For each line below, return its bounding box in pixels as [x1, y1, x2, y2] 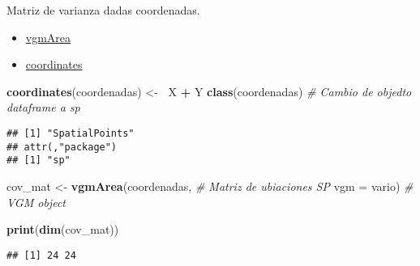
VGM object [6, 193, 66, 210]
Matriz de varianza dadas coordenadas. [6, 2, 200, 18]
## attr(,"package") [6, 141, 118, 153]
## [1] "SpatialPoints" [6, 127, 135, 139]
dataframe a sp [6, 99, 80, 116]
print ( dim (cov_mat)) [6, 221, 119, 238]
